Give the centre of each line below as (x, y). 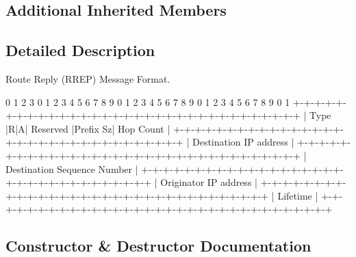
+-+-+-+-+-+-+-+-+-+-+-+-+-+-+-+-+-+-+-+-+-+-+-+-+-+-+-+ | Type (168, 115)
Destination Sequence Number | (72, 168)
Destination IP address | (243, 142)
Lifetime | (298, 195)
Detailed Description (80, 50)
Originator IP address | (209, 182)
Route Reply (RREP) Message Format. (88, 78)
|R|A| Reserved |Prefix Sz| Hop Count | (88, 128)
